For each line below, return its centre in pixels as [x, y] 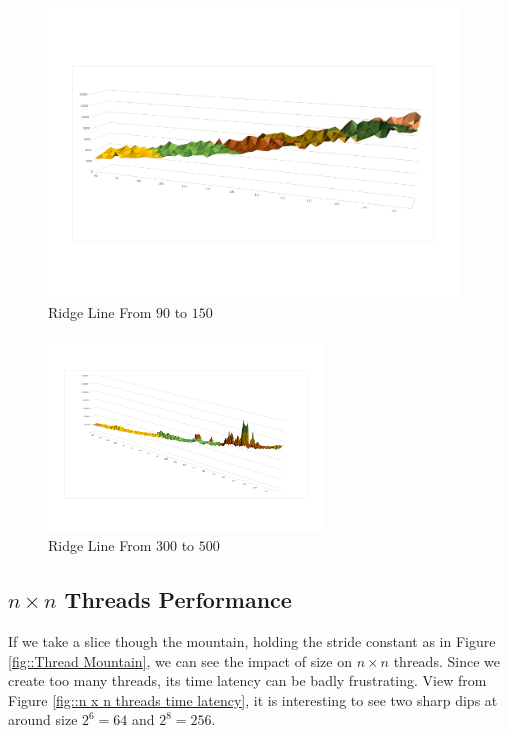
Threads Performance [178, 599]
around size [43, 719]
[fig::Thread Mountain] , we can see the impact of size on [180, 660]
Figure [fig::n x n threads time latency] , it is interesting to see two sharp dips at [253, 699]
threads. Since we [446, 660]
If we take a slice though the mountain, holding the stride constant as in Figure [252, 641]
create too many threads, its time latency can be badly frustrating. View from [247, 680]
